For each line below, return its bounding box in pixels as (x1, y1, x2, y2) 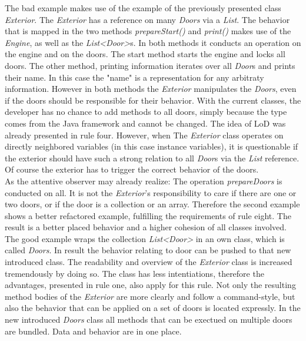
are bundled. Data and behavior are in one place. (5, 325, 182, 337)
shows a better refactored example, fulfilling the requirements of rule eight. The (5, 209, 291, 221)
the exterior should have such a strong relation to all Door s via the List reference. (5, 151, 300, 164)
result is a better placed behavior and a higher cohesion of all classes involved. (5, 221, 287, 233)
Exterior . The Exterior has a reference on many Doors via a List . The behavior (5, 13, 290, 25)
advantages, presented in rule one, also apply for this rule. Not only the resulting (5, 279, 296, 291)
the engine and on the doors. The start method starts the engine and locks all (5, 48, 285, 60)
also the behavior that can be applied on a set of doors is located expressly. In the (5, 302, 301, 314)
